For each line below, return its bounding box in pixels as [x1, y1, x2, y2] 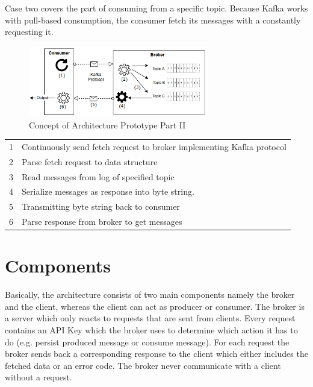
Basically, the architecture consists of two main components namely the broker [5, 288, 295, 301]
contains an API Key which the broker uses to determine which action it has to [5, 324, 298, 336]
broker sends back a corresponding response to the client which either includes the [5, 347, 308, 360]
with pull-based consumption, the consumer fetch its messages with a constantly [5, 13, 301, 26]
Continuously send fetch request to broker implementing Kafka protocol [22, 140, 287, 153]
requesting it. [5, 25, 54, 38]
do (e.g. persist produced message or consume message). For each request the [5, 335, 290, 348]
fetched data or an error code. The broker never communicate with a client [5, 359, 281, 371]
